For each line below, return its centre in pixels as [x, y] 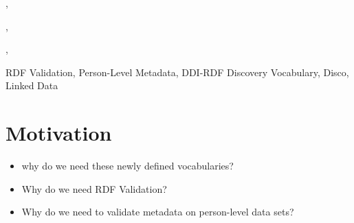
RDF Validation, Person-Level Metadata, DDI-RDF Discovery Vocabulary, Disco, [177, 72]
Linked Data [32, 85]
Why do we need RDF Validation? [94, 188]
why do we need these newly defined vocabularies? [128, 166]
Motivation [59, 133]
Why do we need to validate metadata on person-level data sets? [158, 212]
